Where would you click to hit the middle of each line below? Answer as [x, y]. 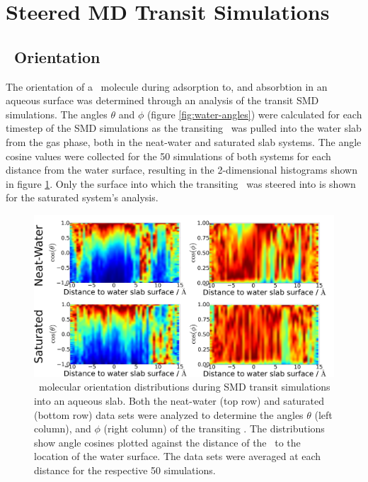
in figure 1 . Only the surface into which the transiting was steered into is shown [181, 183]
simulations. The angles [57, 114]
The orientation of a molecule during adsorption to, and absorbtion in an [167, 86]
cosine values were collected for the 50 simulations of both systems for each [168, 156]
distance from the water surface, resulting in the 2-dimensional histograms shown [182, 170]
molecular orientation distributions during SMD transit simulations [184, 387]
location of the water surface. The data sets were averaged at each [178, 456]
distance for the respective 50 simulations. [125, 470]
